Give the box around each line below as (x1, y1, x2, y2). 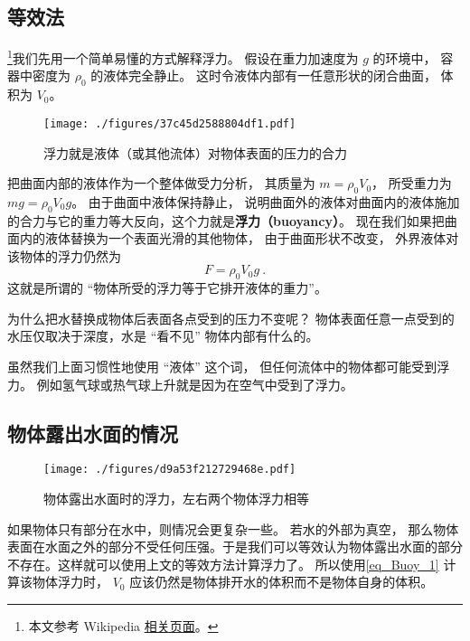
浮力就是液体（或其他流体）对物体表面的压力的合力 (43, 143, 347, 162)
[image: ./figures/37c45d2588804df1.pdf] (43, 117, 296, 130)
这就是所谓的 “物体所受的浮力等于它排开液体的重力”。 (7, 278, 327, 297)
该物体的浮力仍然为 (7, 246, 121, 265)
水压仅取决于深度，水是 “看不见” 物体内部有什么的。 (7, 326, 319, 345)
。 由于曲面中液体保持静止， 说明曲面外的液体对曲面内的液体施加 (71, 192, 460, 211)
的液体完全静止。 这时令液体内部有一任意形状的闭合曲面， (90, 66, 437, 85)
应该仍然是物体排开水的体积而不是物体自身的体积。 (129, 572, 434, 591)
